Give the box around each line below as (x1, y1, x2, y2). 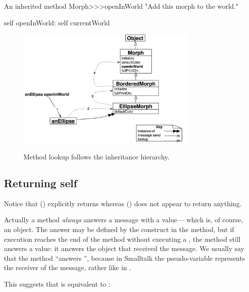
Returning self (4, 175, 77, 191)
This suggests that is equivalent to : (4, 278, 111, 289)
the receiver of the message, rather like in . (4, 262, 132, 273)
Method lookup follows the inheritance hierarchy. (23, 152, 170, 162)
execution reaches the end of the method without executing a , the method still (4, 234, 241, 244)
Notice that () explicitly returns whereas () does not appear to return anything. (4, 198, 242, 208)
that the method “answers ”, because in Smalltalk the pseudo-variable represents (4, 253, 245, 263)
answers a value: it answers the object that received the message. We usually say (4, 243, 244, 253)
